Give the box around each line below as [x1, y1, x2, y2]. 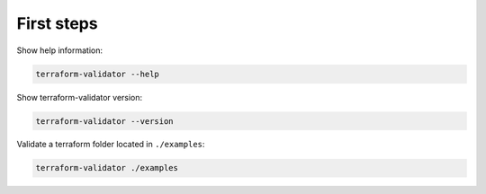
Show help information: [16, 45, 103, 56]
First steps [16, 13, 98, 33]
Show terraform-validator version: [16, 92, 143, 102]
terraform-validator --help [35, 68, 159, 79]
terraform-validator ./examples [35, 163, 179, 173]
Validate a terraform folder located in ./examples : [16, 139, 205, 150]
